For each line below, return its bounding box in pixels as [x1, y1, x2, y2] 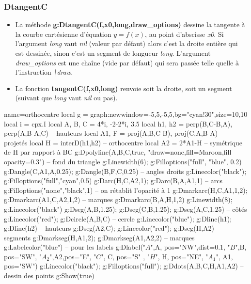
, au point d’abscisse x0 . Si [145, 29, 224, 39]
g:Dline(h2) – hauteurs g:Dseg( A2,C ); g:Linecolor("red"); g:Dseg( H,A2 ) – [4, 223, 220, 233]
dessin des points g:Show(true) [4, 270, 94, 281]
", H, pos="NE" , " [155, 251, 208, 261]
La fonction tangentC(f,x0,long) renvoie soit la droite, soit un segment [15, 83, 232, 93]
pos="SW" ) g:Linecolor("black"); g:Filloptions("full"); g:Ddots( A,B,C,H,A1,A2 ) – [4, 261, 244, 271]
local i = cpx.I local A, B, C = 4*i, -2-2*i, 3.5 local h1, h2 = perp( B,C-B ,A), [4, 118, 233, 128]
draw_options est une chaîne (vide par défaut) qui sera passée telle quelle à [15, 57, 239, 67]
